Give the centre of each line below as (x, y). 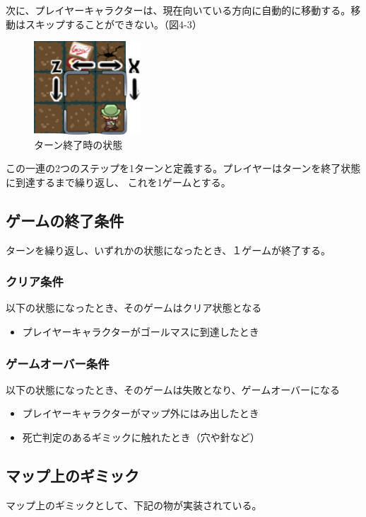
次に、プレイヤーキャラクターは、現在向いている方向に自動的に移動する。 (178, 10)
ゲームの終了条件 (65, 220)
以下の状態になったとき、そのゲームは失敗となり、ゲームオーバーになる (173, 389)
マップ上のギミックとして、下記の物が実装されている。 (134, 505)
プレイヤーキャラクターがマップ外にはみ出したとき (141, 413)
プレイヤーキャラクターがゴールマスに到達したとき (141, 331)
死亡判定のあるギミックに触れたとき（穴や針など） (141, 437)
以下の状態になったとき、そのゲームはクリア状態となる (134, 308)
